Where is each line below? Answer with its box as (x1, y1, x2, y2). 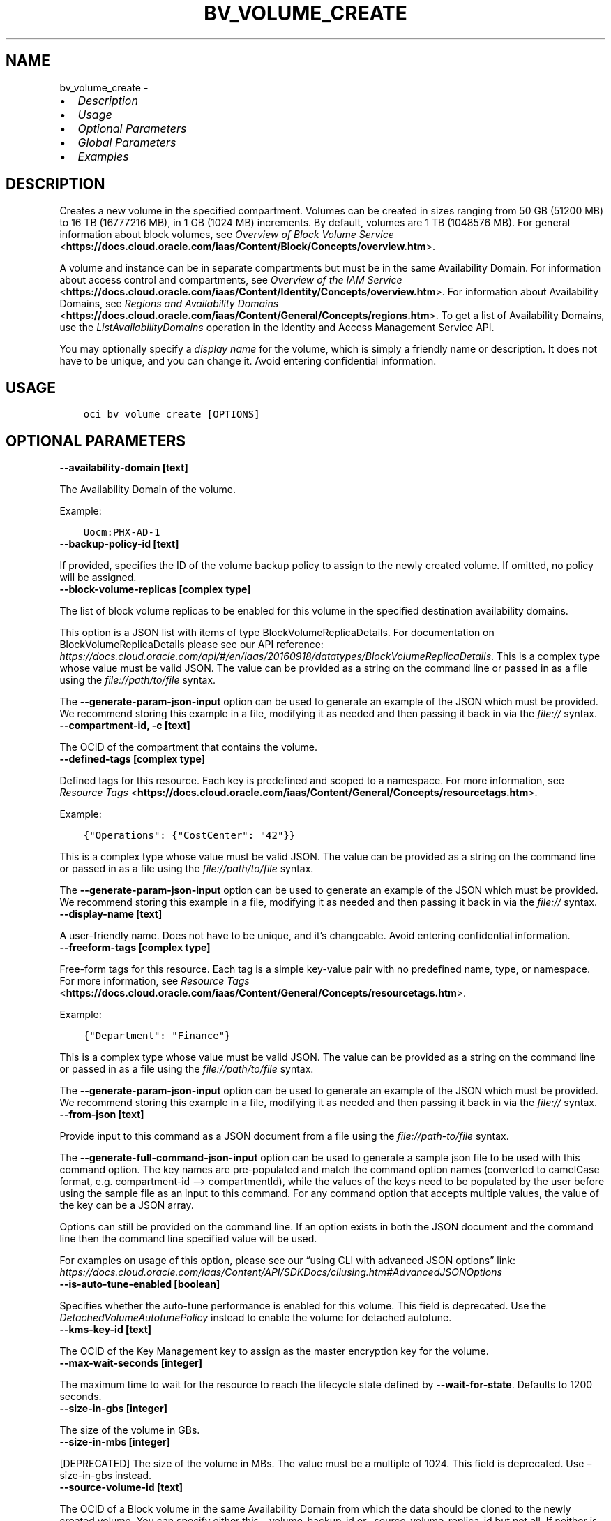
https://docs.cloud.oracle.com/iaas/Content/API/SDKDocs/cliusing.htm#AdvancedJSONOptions (59, 1266, 502, 1279)
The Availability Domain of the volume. (59, 483, 236, 496)
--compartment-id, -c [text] (59, 719, 190, 732)
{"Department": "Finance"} (83, 1030, 231, 1042)
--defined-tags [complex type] (59, 753, 205, 765)
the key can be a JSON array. (59, 1199, 194, 1212)
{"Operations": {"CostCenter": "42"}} (83, 830, 296, 842)
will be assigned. (59, 571, 137, 584)
